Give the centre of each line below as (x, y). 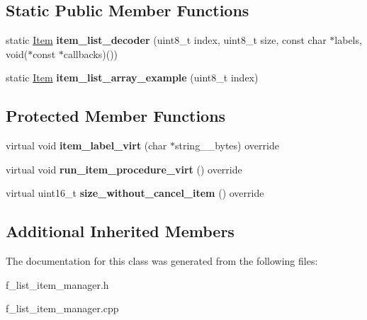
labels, (348, 40)
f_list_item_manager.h (57, 284)
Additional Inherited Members (120, 231)
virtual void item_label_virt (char (86, 145)
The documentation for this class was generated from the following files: (162, 261)
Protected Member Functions (116, 116)
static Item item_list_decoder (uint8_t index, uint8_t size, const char (166, 40)
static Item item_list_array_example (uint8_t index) (132, 78)
